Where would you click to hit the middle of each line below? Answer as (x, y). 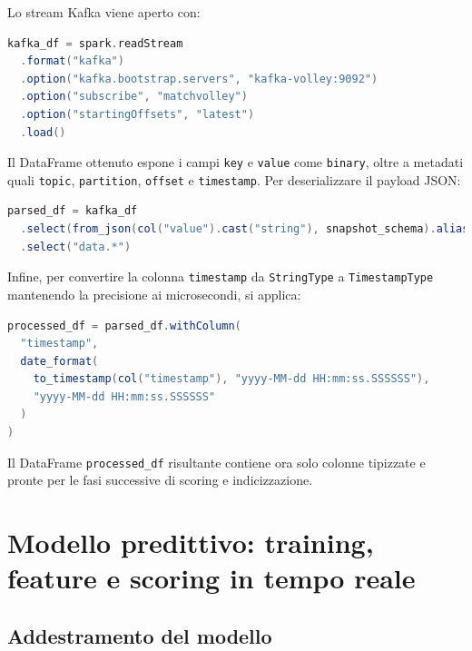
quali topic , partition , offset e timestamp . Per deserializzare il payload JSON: (234, 179)
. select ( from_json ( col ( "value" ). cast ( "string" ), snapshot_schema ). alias (245, 229)
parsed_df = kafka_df (73, 211)
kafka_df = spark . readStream (95, 43)
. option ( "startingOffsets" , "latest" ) (138, 114)
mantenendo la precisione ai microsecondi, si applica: (154, 294)
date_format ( (59, 361)
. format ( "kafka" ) (72, 61)
